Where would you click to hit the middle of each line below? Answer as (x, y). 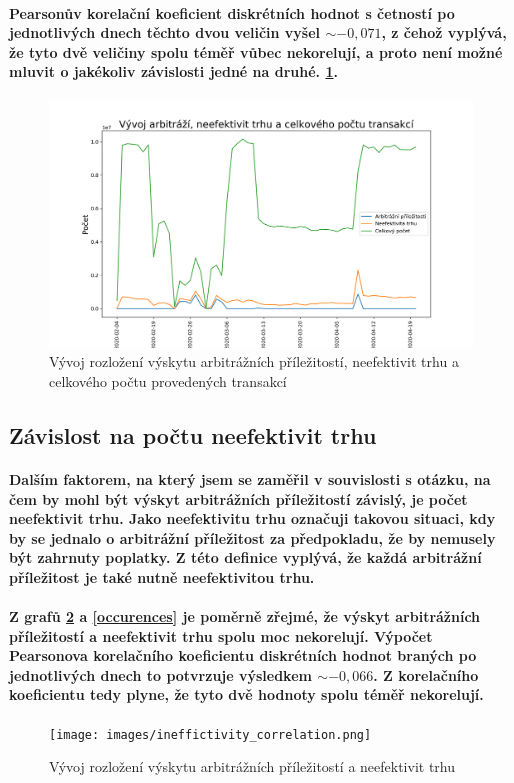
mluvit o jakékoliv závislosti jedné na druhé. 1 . (173, 71)
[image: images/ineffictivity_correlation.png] (210, 734)
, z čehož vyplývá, (444, 32)
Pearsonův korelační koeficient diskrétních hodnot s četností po (232, 12)
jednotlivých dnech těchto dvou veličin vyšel (165, 32)
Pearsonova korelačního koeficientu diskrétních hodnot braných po (243, 655)
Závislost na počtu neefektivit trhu (193, 434)
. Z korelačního (426, 674)
